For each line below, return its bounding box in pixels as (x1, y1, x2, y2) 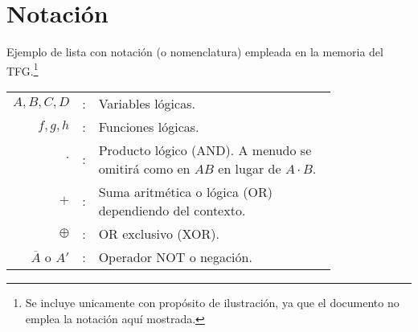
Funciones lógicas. (98, 117, 199, 136)
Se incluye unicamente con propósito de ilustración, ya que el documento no (25, 293, 400, 310)
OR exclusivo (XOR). (98, 223, 219, 243)
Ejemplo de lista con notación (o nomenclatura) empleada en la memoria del (6, 43, 383, 60)
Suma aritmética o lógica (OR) (98, 182, 273, 201)
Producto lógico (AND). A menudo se (98, 140, 312, 159)
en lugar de (218, 158, 281, 178)
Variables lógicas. (98, 93, 195, 113)
